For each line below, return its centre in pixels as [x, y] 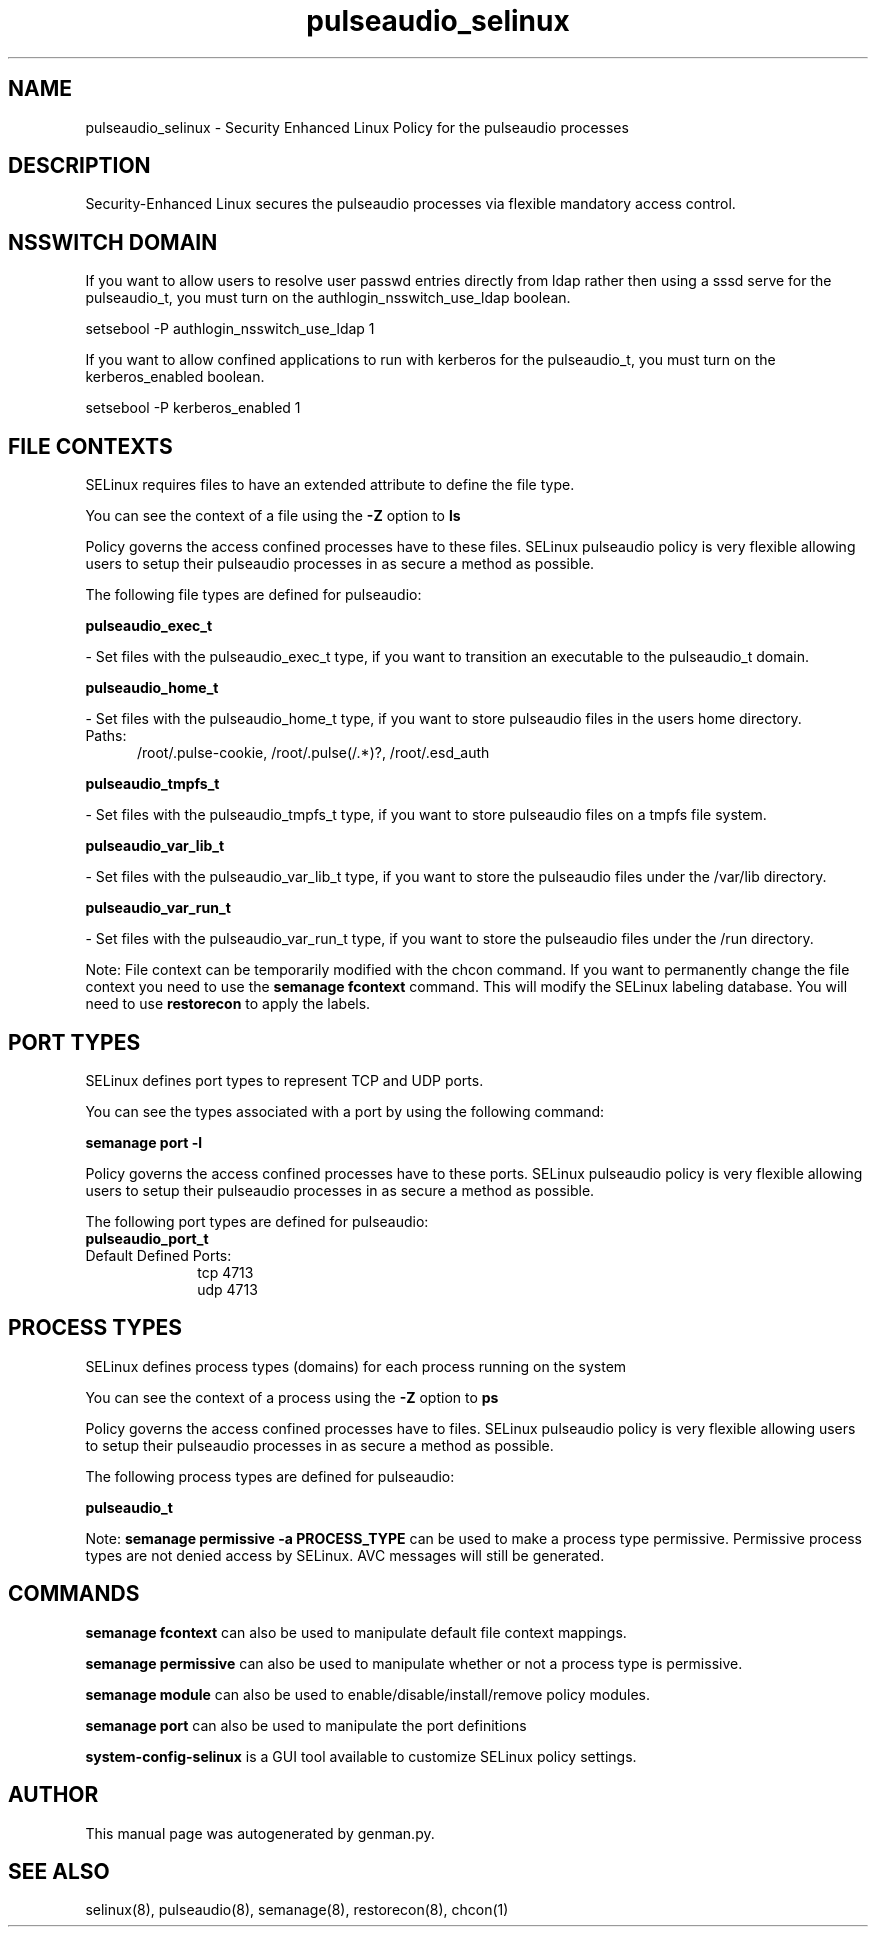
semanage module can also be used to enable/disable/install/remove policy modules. [368, 1694]
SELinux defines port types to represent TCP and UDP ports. [284, 1080]
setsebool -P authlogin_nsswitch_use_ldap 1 [230, 329]
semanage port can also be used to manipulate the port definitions [306, 1725]
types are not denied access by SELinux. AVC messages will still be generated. [345, 1555]
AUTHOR [53, 1795]
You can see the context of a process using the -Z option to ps [292, 1397]
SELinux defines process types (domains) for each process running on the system [356, 1366]
